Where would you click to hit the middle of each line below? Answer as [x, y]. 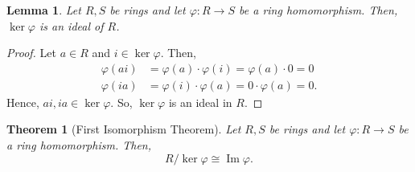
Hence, [23, 102]
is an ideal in [200, 102]
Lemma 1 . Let [44, 10]
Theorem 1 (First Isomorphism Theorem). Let [124, 129]
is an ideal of [72, 25]
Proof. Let [31, 53]
